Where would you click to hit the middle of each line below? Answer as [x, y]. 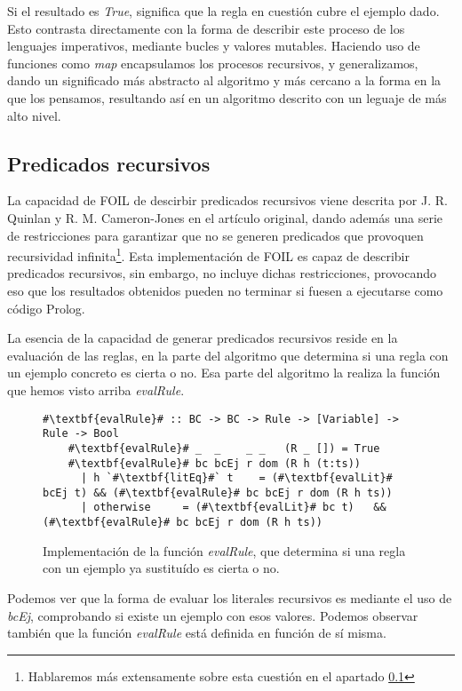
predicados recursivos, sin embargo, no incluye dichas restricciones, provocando [222, 273]
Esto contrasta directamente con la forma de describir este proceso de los [206, 28]
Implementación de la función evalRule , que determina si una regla [224, 550]
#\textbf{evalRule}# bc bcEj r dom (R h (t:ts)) [214, 463]
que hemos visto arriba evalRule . [96, 389]
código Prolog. [46, 308]
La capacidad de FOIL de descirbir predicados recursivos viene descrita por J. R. [227, 200]
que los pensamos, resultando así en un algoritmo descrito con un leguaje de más [227, 97]
